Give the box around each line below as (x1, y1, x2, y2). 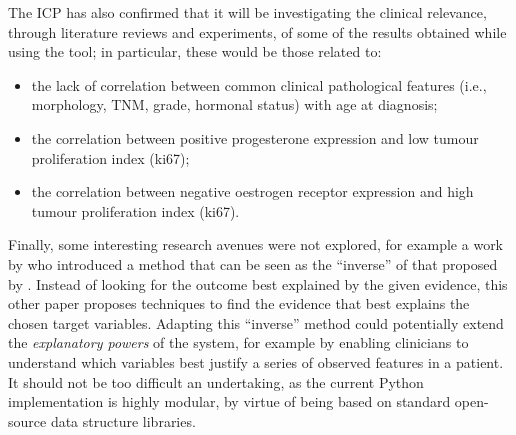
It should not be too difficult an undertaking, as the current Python (8, 371, 424, 392)
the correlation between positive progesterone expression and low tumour (31, 127, 479, 148)
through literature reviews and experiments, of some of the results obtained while (8, 21, 507, 42)
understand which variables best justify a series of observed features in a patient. (8, 351, 504, 372)
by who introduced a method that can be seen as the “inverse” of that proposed (8, 253, 498, 274)
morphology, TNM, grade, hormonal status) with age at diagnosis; (31, 94, 438, 115)
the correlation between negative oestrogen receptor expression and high (31, 181, 474, 202)
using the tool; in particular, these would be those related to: (8, 41, 382, 62)
